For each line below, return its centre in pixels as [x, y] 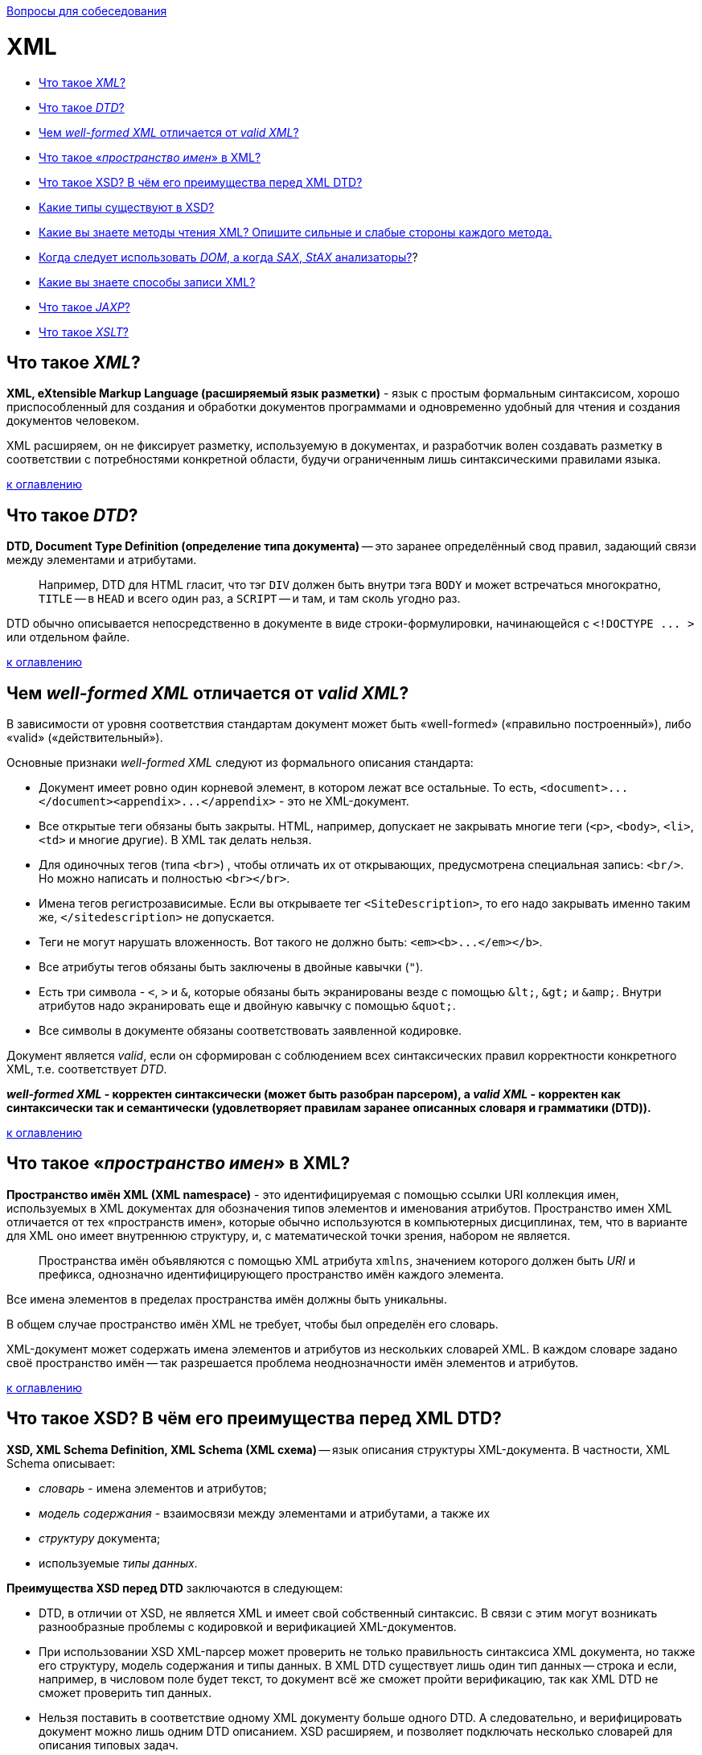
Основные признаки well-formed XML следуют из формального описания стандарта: [240, 763]
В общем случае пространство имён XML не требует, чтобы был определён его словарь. [252, 1324]
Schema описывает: [61, 1463]
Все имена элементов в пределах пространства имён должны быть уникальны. [227, 1299]
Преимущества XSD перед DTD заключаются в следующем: [175, 1588]
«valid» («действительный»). [85, 738]
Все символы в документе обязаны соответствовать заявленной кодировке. [250, 1031]
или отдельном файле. [68, 637]
